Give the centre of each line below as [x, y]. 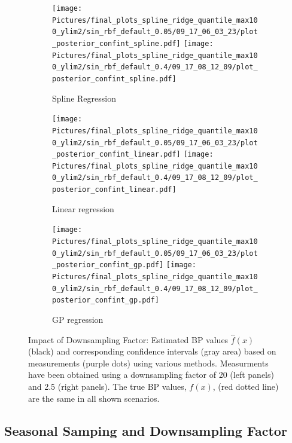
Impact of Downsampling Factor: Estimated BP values [128, 339]
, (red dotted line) [246, 386]
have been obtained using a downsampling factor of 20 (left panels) [151, 375]
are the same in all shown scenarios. [94, 398]
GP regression [78, 319]
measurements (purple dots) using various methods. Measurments [148, 363]
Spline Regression [84, 98]
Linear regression [83, 208]
